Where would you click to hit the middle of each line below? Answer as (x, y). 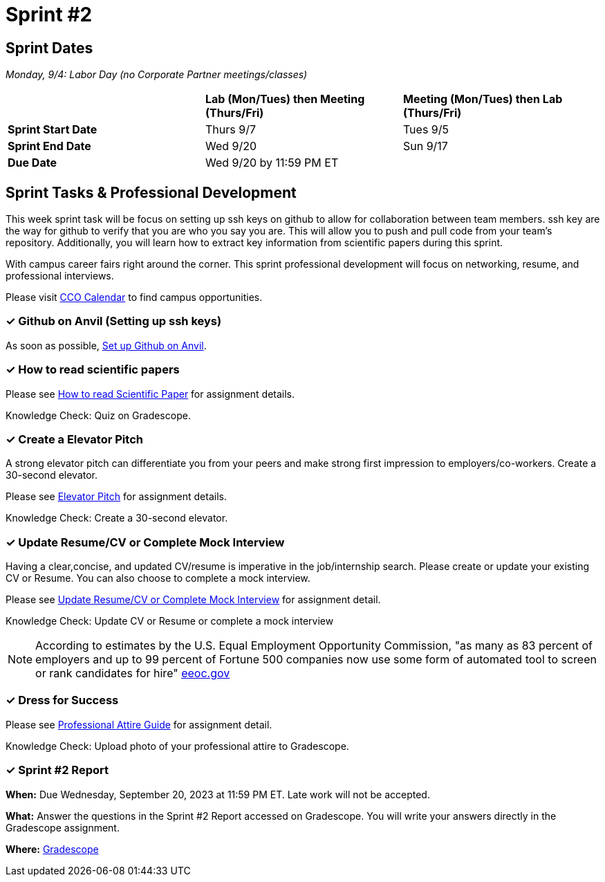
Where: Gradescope (52, 849)
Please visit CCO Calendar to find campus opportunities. (134, 297)
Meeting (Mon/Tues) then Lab (483, 99)
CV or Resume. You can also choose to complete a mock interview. (158, 578)
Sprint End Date (49, 146)
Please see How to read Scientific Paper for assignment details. (150, 394)
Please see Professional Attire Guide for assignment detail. (139, 724)
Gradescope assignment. (63, 827)
